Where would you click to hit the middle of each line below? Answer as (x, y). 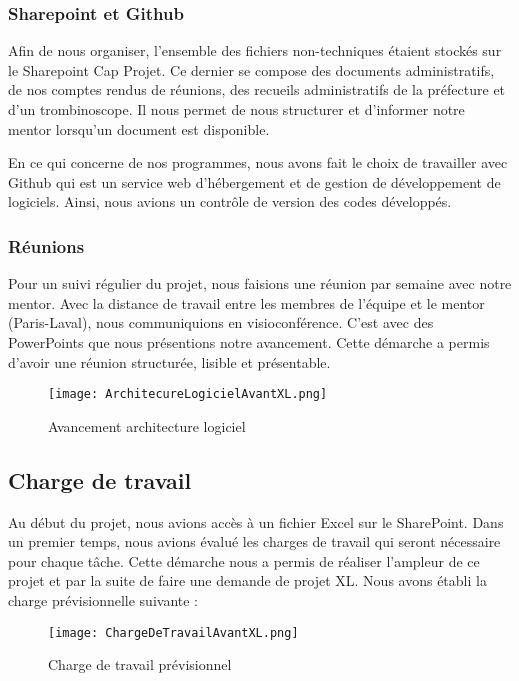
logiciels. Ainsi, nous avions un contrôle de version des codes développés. (230, 201)
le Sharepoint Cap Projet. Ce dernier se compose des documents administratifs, (251, 69)
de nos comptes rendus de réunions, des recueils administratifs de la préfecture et (257, 89)
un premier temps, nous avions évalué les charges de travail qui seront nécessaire (254, 541)
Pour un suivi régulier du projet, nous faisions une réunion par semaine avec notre (260, 283)
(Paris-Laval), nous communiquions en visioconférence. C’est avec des (221, 322)
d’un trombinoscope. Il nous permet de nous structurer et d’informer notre (236, 109)
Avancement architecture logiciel (147, 425)
